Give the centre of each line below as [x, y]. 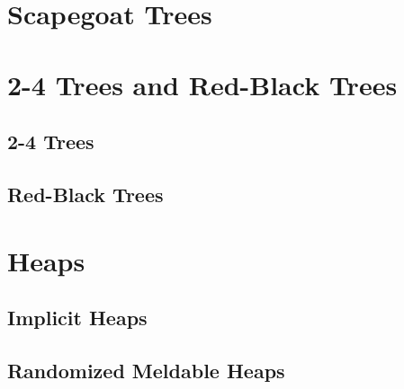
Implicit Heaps [77, 318]
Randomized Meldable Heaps [146, 370]
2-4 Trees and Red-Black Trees [202, 84]
